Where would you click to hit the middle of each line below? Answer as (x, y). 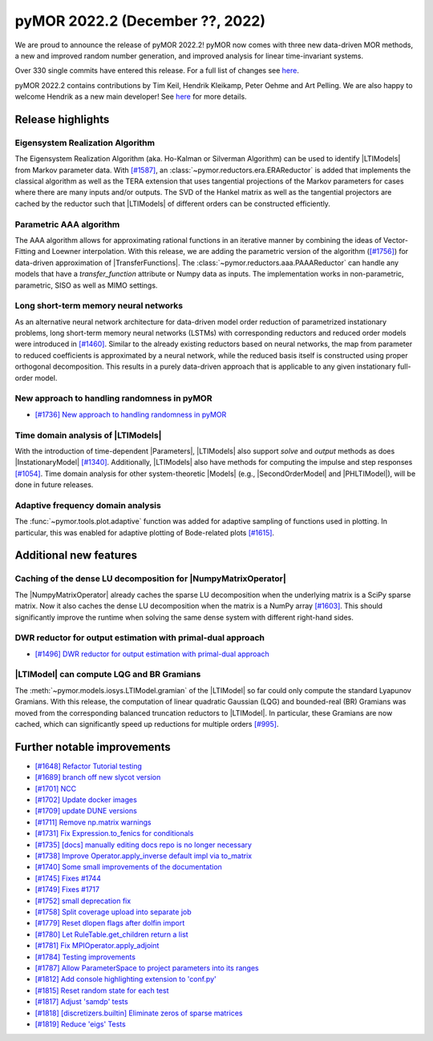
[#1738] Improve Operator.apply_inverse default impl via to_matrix (144, 856)
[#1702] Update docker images (86, 800)
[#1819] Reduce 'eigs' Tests (80, 1024)
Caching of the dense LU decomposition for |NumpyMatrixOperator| (150, 579)
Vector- (396, 240)
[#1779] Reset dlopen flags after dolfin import (110, 923)
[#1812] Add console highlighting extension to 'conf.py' (125, 979)
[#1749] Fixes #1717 (67, 890)
